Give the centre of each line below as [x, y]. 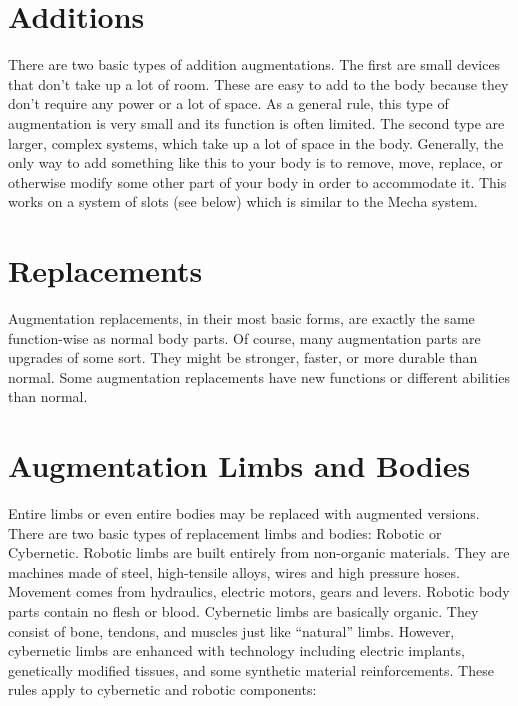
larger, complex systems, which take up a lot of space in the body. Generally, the [256, 142]
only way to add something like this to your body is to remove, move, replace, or [255, 162]
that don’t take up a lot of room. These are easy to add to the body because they [258, 83]
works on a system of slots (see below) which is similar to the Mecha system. [243, 201]
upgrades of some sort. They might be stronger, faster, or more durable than [243, 357]
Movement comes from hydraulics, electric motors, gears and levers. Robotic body [259, 591]
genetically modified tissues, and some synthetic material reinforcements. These [251, 669]
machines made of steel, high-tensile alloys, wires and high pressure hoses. [234, 571]
